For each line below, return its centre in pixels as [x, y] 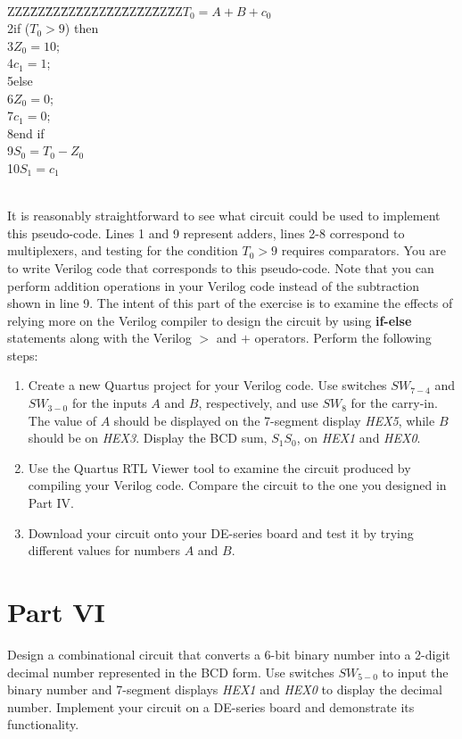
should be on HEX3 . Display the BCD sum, [148, 438]
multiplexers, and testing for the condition [123, 250]
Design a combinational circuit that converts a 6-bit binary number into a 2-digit [229, 654]
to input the [415, 672]
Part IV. [51, 503]
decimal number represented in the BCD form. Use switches [171, 672]
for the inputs [109, 403]
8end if [26, 133]
